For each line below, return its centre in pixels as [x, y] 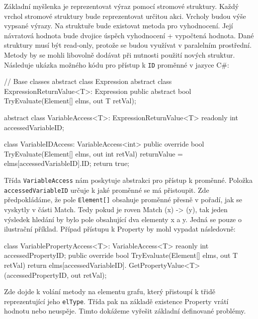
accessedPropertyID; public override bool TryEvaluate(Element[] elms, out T [121, 255]
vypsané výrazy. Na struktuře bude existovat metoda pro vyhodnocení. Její [119, 26]
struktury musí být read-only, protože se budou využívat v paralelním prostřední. [128, 45]
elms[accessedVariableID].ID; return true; [67, 163]
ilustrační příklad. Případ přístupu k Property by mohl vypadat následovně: [120, 229]
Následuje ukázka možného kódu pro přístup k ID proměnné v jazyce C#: [117, 64]
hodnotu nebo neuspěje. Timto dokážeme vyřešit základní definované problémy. [125, 311]
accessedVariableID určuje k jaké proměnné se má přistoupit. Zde [107, 190]
